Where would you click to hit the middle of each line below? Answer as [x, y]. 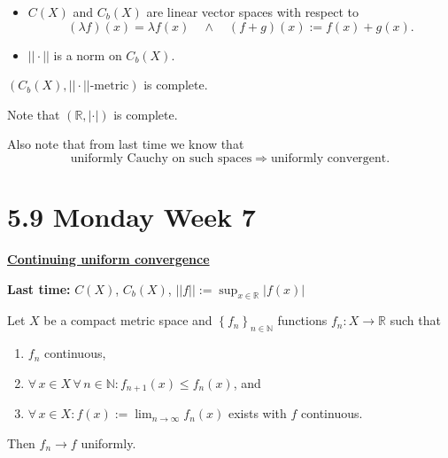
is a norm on [88, 54]
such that [415, 320]
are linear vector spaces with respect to [253, 12]
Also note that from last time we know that [126, 144]
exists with [257, 413]
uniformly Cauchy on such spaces [161, 158]
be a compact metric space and [128, 320]
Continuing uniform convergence [108, 259]
